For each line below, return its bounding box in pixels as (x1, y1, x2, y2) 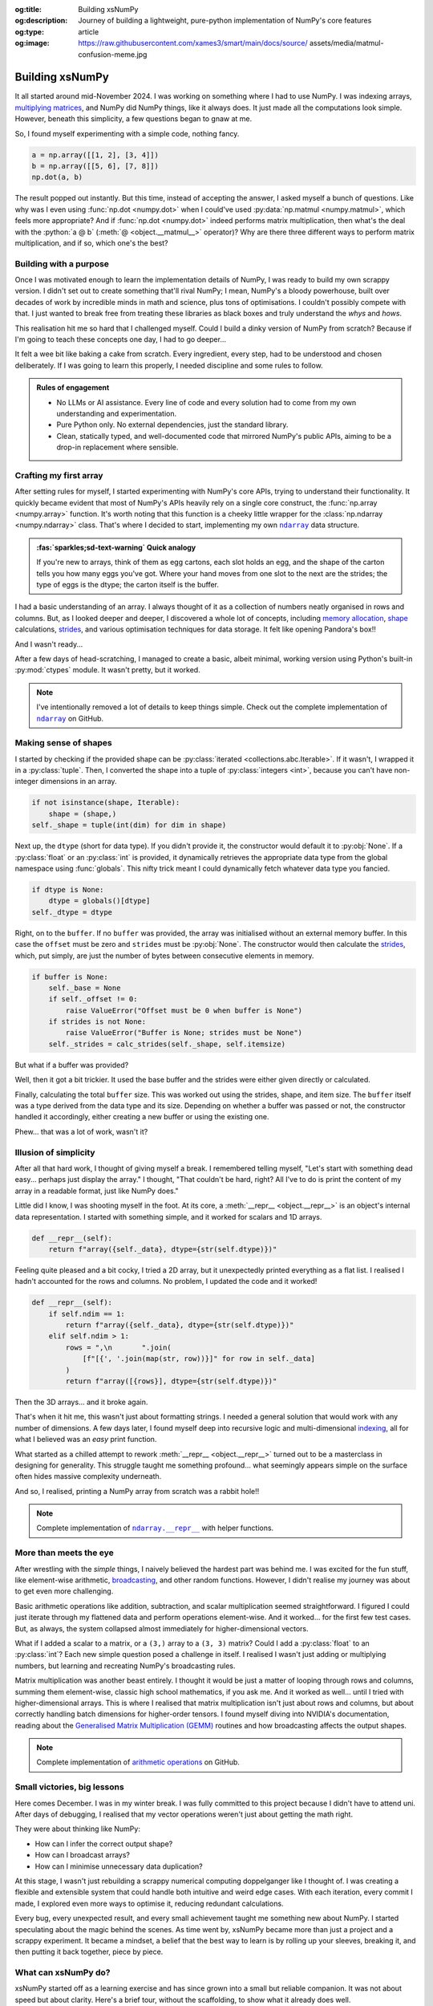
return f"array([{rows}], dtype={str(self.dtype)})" (65, 1376, 277, 1386)
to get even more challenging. (14, 1586, 114, 1596)
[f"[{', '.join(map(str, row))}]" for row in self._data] (82, 1354, 316, 1363)
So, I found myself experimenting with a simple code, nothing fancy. (14, 128, 240, 138)
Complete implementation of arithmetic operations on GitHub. (36, 1757, 241, 1767)
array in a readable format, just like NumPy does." (14, 1186, 180, 1196)
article (78, 26, 99, 36)
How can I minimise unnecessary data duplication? (34, 1862, 204, 1871)
